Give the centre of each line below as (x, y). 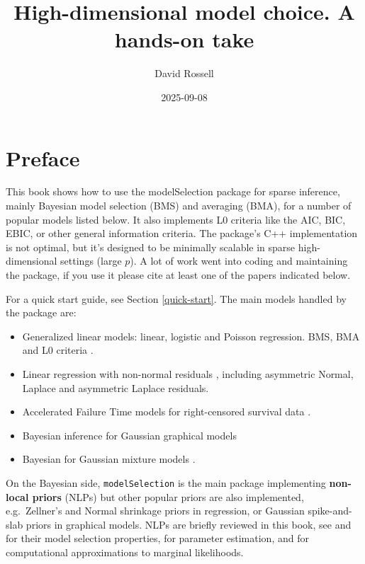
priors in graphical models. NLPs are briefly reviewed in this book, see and (189, 524)
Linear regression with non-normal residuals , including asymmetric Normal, (188, 373)
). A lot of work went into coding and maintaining (239, 261)
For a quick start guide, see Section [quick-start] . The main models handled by (176, 298)
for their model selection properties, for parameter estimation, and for (157, 538)
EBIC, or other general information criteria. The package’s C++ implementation (182, 233)
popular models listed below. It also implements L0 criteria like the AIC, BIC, (176, 219)
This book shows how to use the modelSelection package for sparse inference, (173, 191)
